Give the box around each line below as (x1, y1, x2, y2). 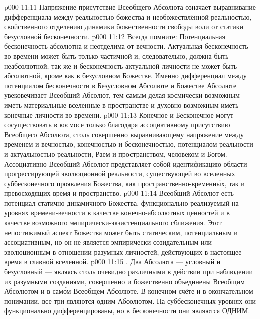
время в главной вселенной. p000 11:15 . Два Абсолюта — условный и (4, 256, 221, 267)
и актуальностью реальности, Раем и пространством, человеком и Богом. (4, 148, 227, 159)
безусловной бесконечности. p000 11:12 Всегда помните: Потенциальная (4, 31, 225, 41)
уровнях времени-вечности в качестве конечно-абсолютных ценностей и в (4, 207, 230, 218)
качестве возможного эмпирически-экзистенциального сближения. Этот (4, 217, 222, 228)
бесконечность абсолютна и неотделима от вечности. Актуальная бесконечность (4, 41, 248, 51)
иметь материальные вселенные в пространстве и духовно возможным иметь (4, 99, 239, 110)
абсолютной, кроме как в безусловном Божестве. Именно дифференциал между (4, 70, 247, 81)
